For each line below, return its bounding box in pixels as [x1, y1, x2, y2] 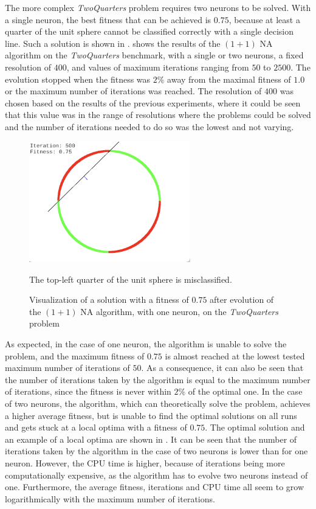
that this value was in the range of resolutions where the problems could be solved [5, 108, 311, 121]
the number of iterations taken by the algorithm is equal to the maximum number [5, 373, 311, 386]
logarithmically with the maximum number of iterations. [5, 492, 215, 505]
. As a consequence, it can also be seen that [141, 361, 304, 374]
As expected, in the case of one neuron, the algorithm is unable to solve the [5, 338, 287, 350]
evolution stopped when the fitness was [5, 72, 151, 85]
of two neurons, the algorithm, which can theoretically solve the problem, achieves [5, 397, 311, 410]
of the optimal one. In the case [188, 385, 303, 398]
